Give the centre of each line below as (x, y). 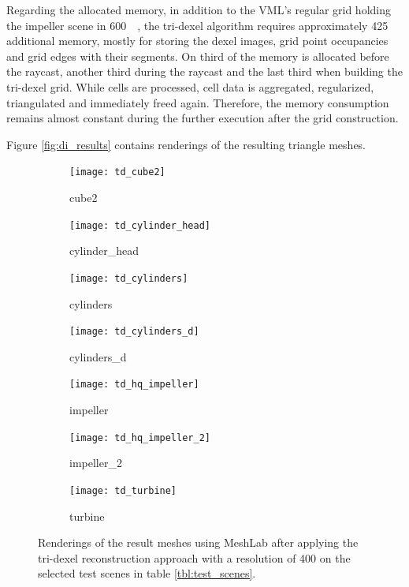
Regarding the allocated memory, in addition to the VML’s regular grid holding (199, 9)
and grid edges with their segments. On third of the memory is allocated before (198, 56)
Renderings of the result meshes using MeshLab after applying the (198, 542)
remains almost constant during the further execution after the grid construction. (203, 118)
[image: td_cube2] (117, 172)
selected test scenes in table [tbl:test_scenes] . (147, 573)
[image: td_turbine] (123, 490)
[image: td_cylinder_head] (140, 225)
